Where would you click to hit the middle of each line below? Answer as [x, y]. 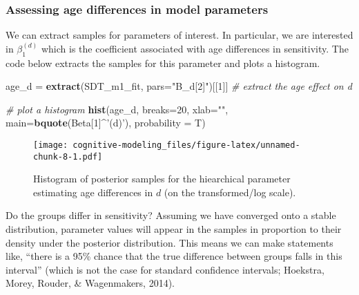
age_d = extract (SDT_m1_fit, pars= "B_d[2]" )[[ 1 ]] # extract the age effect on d [179, 86]
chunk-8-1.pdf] [68, 156]
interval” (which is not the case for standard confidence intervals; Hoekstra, [165, 269]
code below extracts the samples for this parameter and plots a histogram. [163, 63]
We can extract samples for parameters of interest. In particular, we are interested [179, 35]
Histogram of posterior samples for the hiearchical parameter [162, 179]
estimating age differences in [93, 192]
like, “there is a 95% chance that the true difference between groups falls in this [174, 256]
